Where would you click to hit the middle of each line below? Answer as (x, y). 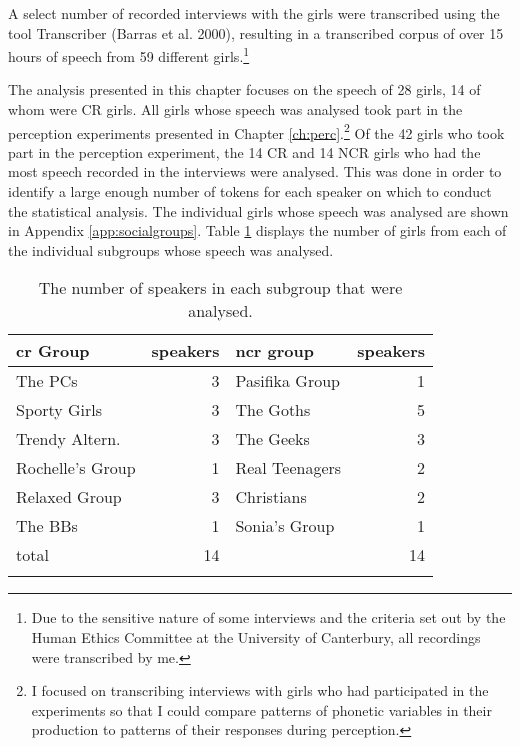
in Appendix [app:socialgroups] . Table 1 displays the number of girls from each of (257, 230)
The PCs (47, 381)
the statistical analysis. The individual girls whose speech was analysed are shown (258, 210)
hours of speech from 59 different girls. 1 (129, 54)
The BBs (47, 526)
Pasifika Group (287, 381)
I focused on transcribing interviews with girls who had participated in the (260, 690)
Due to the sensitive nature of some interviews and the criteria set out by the (268, 617)
